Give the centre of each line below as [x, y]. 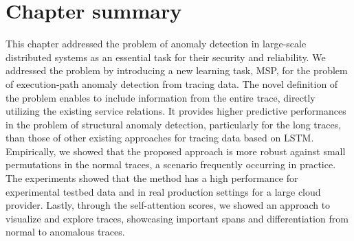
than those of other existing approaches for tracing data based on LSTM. [160, 138]
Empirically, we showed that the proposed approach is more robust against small [176, 151]
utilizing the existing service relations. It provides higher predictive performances [176, 111]
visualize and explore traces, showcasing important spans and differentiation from [177, 218]
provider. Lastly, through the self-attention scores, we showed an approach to [168, 205]
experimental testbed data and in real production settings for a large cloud [163, 191]
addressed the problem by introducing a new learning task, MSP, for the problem [177, 70]
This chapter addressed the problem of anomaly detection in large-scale [156, 44]
